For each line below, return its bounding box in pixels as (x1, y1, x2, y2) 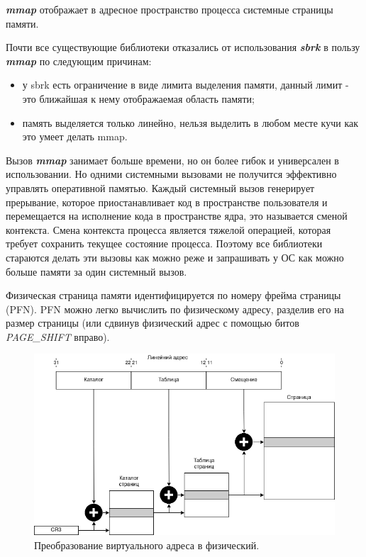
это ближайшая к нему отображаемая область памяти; (22, 91, 255, 106)
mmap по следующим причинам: (6, 53, 152, 68)
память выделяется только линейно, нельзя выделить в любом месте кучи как (22, 115, 358, 130)
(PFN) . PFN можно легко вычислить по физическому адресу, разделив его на (6, 301, 344, 316)
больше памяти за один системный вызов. (6, 264, 187, 278)
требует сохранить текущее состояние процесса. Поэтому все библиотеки (6, 236, 323, 251)
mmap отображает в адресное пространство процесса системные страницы (6, 2, 333, 16)
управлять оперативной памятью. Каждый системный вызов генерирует (6, 180, 315, 195)
